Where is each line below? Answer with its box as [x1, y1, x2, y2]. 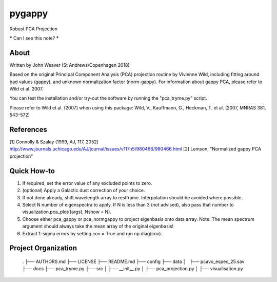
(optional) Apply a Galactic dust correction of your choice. [22, 187, 145, 194]
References [9, 125, 47, 134]
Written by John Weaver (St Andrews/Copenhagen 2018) [9, 62, 130, 68]
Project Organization [9, 244, 77, 253]
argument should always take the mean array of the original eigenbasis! [22, 223, 174, 230]
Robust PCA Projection [9, 26, 58, 32]
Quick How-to [9, 166, 55, 175]
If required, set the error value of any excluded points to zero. [22, 180, 152, 186]
